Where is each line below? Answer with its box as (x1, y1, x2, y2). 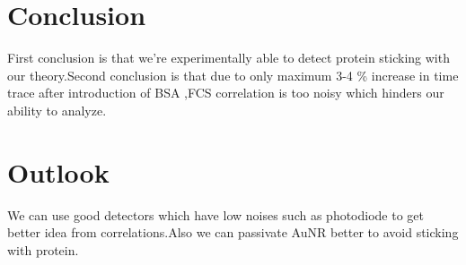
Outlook (7, 153, 110, 190)
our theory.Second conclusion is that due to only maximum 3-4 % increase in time (7, 65, 459, 84)
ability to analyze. (7, 100, 107, 119)
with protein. (7, 240, 79, 259)
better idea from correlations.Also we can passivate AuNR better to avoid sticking (7, 223, 459, 242)
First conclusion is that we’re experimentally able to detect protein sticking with (7, 48, 450, 67)
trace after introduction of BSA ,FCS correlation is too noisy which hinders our (7, 83, 444, 102)
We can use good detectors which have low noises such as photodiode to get (7, 205, 425, 224)
